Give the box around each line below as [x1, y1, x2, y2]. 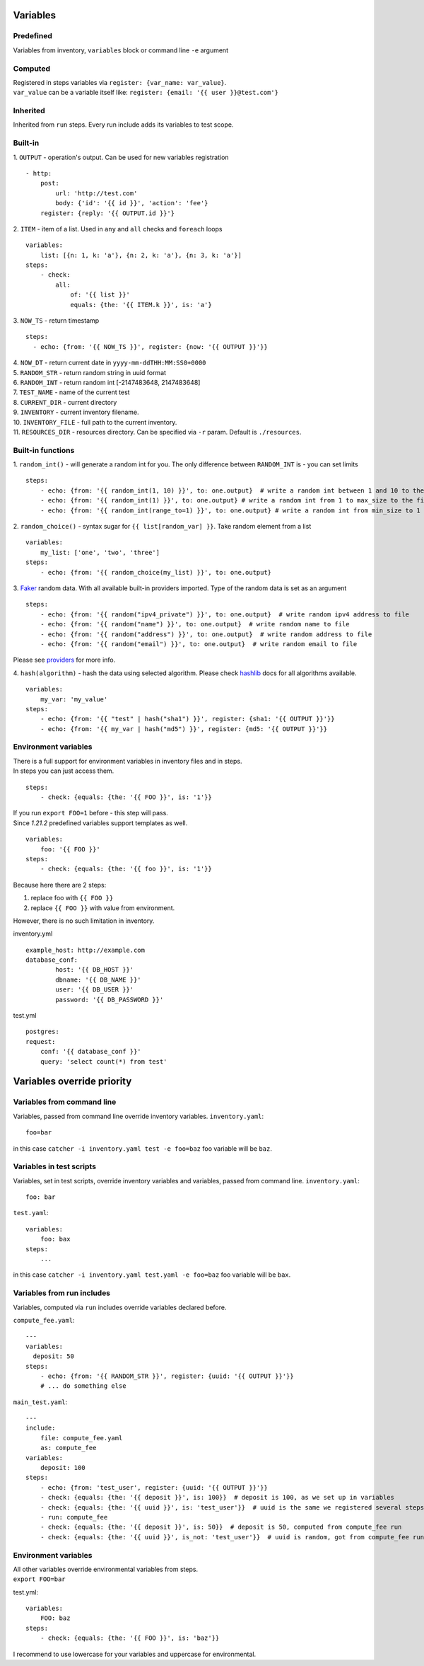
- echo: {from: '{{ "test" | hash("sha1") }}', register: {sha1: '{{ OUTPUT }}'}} [40, 715, 335, 723]
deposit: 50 [33, 1352, 74, 1360]
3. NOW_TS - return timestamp [13, 316, 100, 325]
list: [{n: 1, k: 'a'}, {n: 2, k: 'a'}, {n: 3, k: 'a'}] [40, 251, 242, 259]
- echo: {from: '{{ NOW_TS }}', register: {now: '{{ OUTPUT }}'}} [33, 343, 268, 350]
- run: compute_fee [40, 1513, 108, 1521]
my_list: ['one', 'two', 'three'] [40, 548, 160, 556]
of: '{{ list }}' [70, 291, 131, 299]
